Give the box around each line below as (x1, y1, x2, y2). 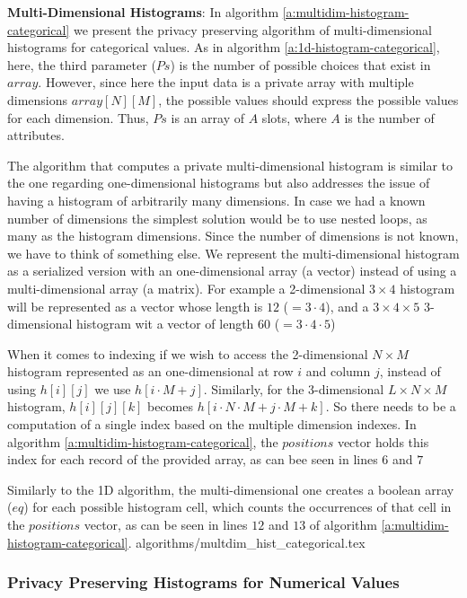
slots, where (261, 108, 327, 127)
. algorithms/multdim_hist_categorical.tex (128, 532, 366, 551)
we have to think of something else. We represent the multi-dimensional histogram (7, 243, 460, 262)
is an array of (171, 108, 245, 127)
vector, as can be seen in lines (84, 515, 248, 534)
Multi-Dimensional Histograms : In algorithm (7, 3, 279, 21)
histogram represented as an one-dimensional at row (7, 362, 294, 381)
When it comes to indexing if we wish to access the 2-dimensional (7, 344, 368, 363)
